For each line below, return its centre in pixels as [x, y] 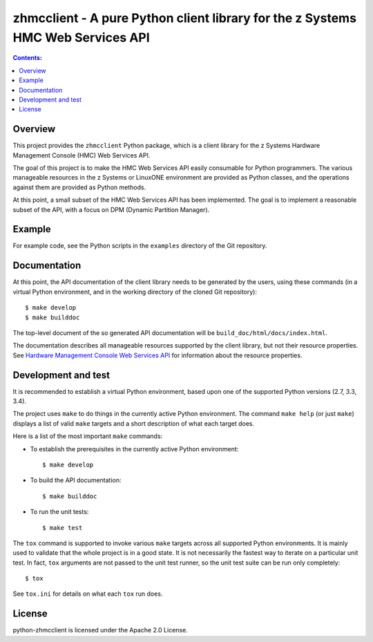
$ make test [63, 528]
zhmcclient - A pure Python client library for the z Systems [185, 18]
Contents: [28, 58]
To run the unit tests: [59, 512]
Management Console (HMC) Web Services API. [82, 155]
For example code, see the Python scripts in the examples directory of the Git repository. [140, 246]
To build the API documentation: [76, 480]
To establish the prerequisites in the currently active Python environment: [134, 449]
